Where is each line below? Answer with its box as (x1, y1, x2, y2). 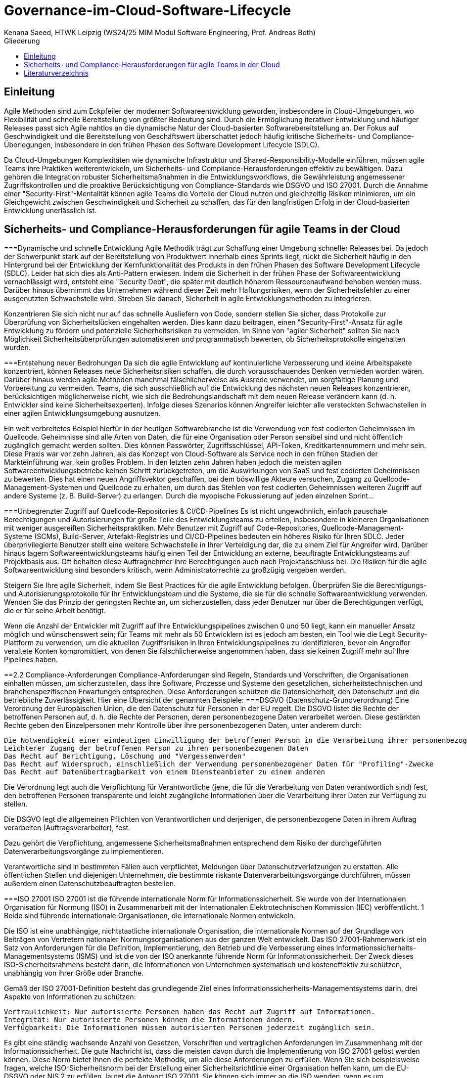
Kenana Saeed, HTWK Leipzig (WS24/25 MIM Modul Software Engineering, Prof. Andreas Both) (4, 28, 316, 37)
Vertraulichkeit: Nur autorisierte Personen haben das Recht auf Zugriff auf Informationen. (4, 1008, 375, 1016)
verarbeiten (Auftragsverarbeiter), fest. (4, 823, 131, 832)
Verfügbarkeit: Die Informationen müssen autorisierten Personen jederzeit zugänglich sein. (4, 1024, 375, 1032)
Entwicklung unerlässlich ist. (4, 206, 97, 215)
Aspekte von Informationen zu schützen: (4, 992, 136, 1001)
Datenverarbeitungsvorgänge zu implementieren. (4, 847, 164, 856)
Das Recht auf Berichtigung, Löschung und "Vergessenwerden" (4, 752, 246, 761)
